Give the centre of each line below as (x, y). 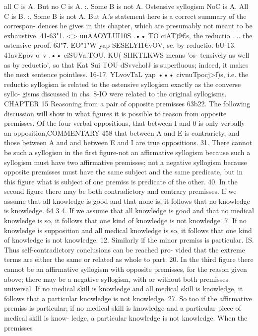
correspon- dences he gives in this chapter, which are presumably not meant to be (128, 26)
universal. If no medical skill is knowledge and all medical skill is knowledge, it (124, 289)
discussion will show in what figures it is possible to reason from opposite (115, 113)
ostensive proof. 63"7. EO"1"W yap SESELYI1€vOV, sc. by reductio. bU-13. (120, 45)
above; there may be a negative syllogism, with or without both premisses (116, 279)
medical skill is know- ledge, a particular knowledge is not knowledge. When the (126, 318)
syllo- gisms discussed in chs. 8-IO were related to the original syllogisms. (115, 94)
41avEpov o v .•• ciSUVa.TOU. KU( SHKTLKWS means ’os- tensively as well (127, 54)
